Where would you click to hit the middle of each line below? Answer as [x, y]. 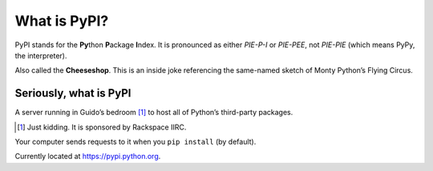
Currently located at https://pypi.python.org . [88, 157]
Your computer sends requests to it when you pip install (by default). [136, 142]
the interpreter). [41, 55]
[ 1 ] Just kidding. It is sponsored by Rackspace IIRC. [102, 127]
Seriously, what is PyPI [73, 93]
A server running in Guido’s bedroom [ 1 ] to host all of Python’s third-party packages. [154, 113]
